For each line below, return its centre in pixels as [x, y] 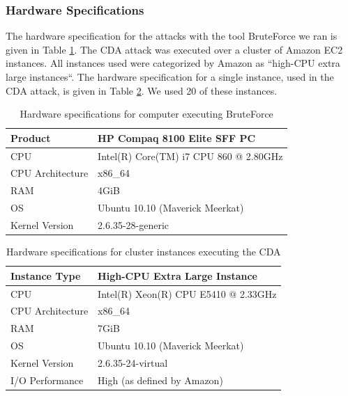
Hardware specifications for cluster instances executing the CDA [143, 252]
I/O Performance [47, 380]
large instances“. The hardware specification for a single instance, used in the [170, 77]
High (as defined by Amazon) [160, 380]
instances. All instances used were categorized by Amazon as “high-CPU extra [173, 63]
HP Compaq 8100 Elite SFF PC [177, 137]
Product [31, 137]
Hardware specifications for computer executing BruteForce [146, 114]
